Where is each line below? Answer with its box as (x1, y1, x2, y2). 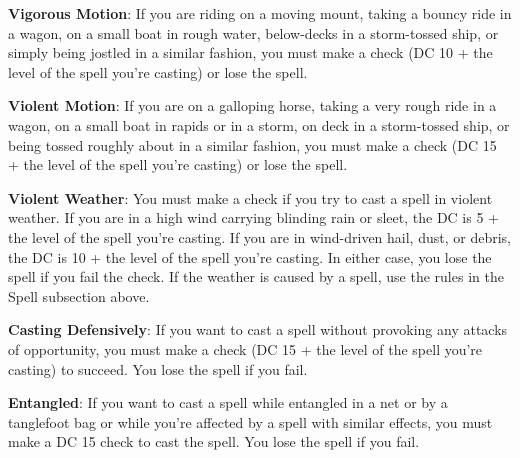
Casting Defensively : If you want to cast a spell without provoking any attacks (8, 319, 508, 340)
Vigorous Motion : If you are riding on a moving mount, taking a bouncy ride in (8, 3, 512, 23)
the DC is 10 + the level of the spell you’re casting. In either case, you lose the (8, 246, 492, 267)
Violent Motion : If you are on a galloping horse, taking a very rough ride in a (8, 95, 497, 116)
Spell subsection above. (8, 285, 150, 306)
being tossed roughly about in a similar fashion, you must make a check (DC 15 (8, 134, 497, 155)
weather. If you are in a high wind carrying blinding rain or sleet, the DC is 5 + (8, 207, 499, 228)
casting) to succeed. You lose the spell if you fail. (8, 358, 308, 379)
